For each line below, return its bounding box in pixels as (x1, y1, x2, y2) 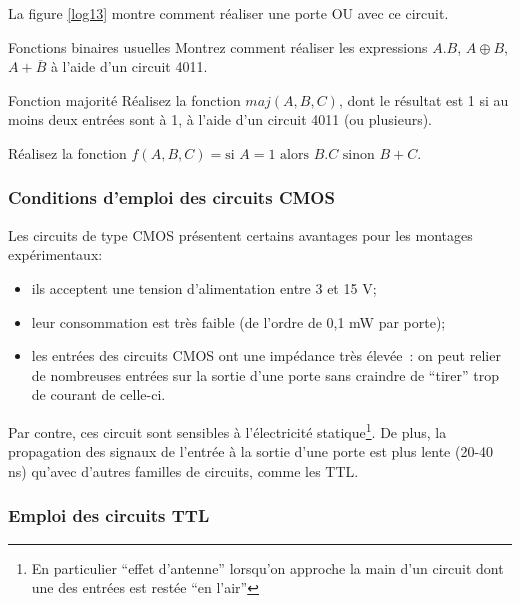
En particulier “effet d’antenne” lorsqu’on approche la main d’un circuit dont (31, 557, 504, 578)
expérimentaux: (8, 244, 103, 265)
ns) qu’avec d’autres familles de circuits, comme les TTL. (8, 460, 359, 481)
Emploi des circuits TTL (8, 503, 210, 528)
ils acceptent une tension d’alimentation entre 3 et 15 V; (31, 277, 377, 298)
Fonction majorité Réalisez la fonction (8, 89, 241, 110)
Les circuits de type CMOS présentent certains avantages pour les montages (8, 224, 473, 245)
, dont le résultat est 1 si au (338, 89, 509, 110)
